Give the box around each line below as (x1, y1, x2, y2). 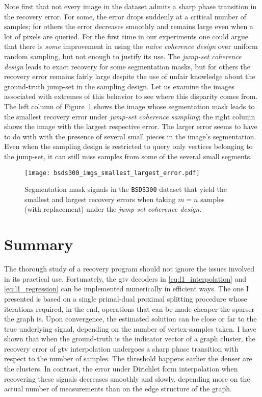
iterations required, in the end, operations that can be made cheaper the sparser (4, 303, 254, 314)
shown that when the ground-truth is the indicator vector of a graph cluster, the (4, 333, 255, 344)
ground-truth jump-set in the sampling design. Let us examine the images (4, 81, 234, 91)
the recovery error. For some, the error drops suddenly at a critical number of (4, 11, 246, 21)
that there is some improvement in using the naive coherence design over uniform (4, 41, 258, 52)
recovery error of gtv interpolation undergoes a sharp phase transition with (4, 343, 239, 354)
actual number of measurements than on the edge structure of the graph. (4, 383, 232, 394)
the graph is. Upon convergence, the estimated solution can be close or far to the (4, 313, 257, 324)
